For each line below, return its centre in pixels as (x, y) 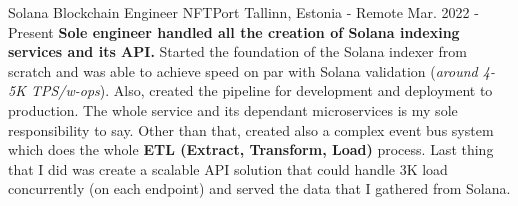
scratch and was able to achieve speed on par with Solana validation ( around (243, 70)
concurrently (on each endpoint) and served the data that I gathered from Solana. (259, 188)
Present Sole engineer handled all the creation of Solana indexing (234, 31)
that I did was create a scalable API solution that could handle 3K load (228, 168)
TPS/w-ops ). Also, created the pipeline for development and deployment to (261, 90)
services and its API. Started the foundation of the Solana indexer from (237, 51)
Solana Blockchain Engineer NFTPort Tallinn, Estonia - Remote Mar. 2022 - (243, 12)
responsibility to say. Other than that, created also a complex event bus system (251, 129)
